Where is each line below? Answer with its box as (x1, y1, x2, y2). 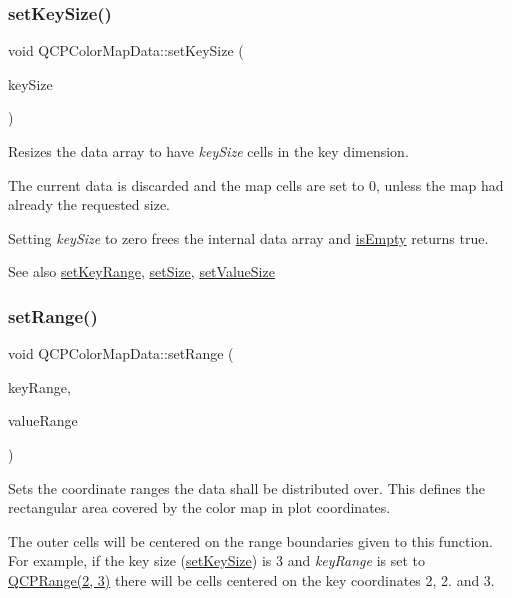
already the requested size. (8, 194, 170, 215)
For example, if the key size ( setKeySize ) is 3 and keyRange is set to (8, 550, 425, 571)
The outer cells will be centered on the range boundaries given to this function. (8, 530, 493, 551)
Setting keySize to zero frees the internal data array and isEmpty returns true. (8, 227, 489, 248)
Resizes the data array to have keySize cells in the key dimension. (8, 141, 409, 161)
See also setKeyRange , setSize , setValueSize (8, 261, 275, 282)
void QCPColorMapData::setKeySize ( (8, 40, 244, 61)
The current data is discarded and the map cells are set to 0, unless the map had (8, 174, 504, 195)
